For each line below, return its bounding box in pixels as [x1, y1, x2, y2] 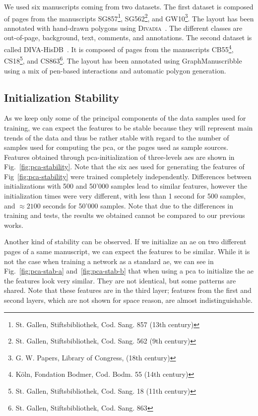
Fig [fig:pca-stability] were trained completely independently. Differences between [4, 171, 252, 181]
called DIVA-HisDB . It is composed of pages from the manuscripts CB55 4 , [4, 43, 234, 54]
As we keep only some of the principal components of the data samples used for [4, 113, 246, 123]
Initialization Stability [4, 89, 120, 105]
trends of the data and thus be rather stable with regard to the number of [4, 132, 229, 142]
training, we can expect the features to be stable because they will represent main [4, 122, 253, 133]
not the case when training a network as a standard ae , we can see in [4, 256, 214, 266]
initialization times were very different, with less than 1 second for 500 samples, [4, 191, 246, 201]
